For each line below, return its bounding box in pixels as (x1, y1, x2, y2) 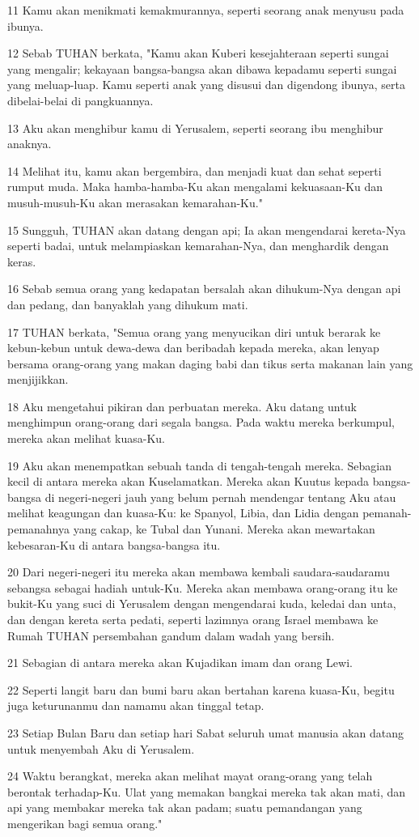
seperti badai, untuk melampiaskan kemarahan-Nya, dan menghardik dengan (7, 237, 389, 254)
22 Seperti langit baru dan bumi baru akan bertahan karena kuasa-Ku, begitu (7, 681, 395, 698)
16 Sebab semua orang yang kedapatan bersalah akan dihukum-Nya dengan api (7, 280, 401, 297)
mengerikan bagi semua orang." (7, 814, 163, 831)
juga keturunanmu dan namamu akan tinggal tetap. (7, 697, 265, 714)
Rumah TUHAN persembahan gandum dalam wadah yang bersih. (7, 627, 335, 644)
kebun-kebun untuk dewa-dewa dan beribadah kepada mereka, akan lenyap (7, 339, 379, 356)
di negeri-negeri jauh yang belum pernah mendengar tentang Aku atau (44, 488, 396, 505)
